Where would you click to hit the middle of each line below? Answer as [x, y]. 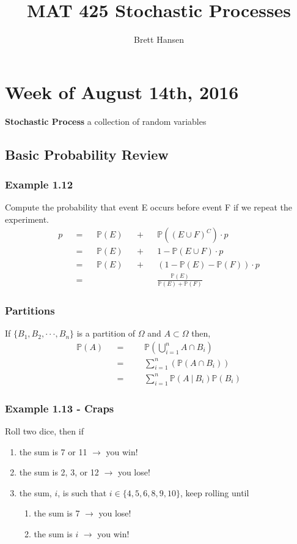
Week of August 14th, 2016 [122, 91]
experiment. [27, 219]
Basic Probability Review [87, 154]
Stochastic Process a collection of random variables [106, 121]
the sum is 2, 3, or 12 [59, 472]
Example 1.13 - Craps [60, 408]
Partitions [30, 311]
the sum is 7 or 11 [53, 451]
